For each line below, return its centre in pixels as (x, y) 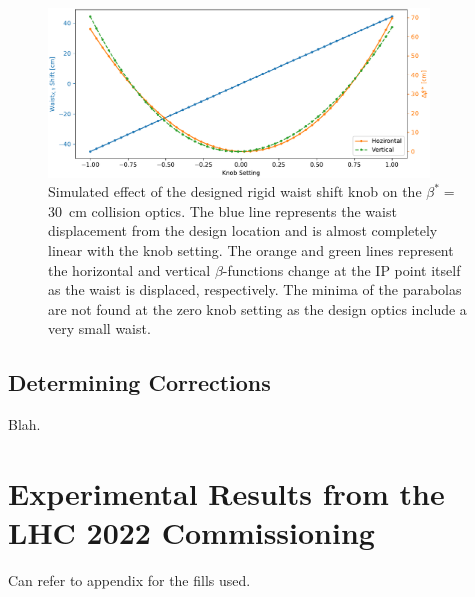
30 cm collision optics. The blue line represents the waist (222, 210)
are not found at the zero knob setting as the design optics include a (257, 308)
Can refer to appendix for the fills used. (129, 580)
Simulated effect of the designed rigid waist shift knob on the (235, 191)
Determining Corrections (139, 382)
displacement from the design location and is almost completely (243, 230)
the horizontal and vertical (129, 269)
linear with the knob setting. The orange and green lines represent (251, 249)
